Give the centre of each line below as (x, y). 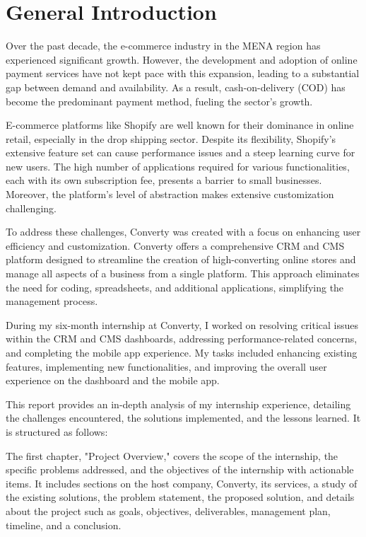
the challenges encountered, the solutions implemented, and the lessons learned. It (183, 418)
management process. (52, 301)
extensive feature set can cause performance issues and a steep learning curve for (181, 152)
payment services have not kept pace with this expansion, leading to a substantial (183, 73)
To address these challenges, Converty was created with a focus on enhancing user (183, 232)
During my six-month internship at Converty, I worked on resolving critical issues (182, 324)
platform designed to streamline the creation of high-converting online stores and (181, 259)
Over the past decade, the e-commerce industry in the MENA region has (163, 46)
